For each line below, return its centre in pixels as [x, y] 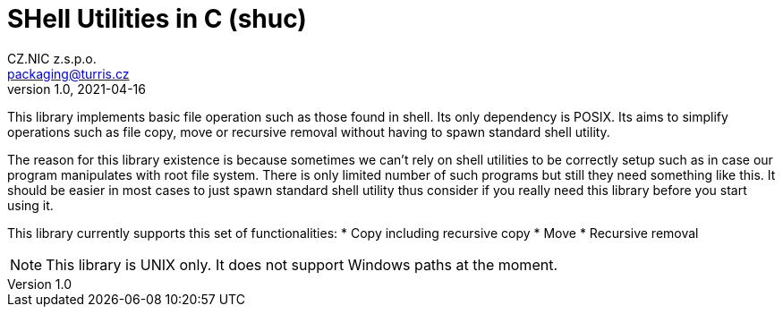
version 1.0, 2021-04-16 [77, 89]
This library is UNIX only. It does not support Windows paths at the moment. [302, 264]
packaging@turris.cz [68, 73]
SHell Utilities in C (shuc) [157, 19]
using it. [30, 205]
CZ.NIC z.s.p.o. [52, 58]
